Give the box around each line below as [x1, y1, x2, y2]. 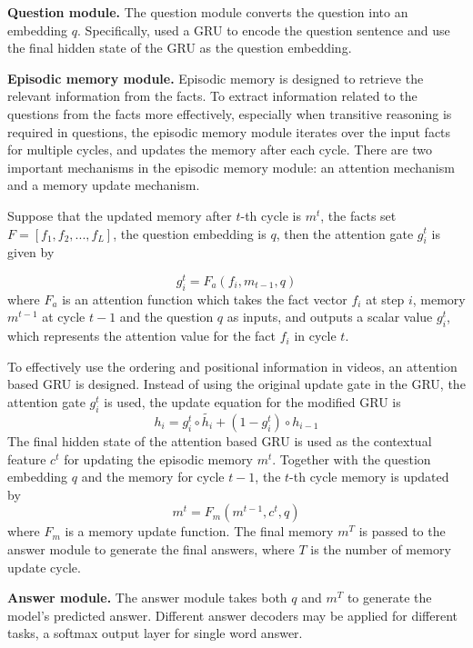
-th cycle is [240, 205, 302, 224]
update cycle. [7, 557, 81, 576]
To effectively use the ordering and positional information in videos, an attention [7, 356, 458, 375]
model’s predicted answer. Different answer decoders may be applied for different [7, 605, 458, 624]
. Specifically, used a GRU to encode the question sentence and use [77, 20, 450, 39]
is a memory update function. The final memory [65, 522, 334, 541]
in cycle [294, 326, 337, 345]
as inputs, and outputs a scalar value [226, 307, 433, 326]
